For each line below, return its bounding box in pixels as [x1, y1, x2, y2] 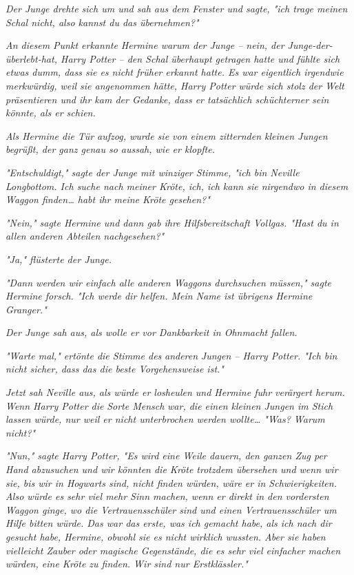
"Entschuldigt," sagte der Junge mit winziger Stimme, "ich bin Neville [6, 165, 300, 179]
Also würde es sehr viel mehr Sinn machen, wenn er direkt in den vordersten [6, 489, 329, 503]
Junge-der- [287, 38, 333, 52]
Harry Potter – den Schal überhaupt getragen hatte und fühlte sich [60, 51, 340, 65]
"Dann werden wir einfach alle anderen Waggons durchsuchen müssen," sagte [6, 275, 332, 289]
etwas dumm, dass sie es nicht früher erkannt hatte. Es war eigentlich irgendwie [6, 65, 344, 79]
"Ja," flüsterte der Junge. [6, 251, 112, 266]
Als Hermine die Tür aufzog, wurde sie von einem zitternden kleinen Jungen [6, 128, 328, 143]
